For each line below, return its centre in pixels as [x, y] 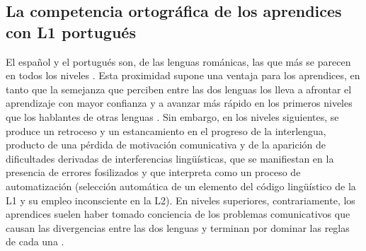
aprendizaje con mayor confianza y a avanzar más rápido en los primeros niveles [179, 103]
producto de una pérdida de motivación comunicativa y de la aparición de [166, 145]
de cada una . [35, 241]
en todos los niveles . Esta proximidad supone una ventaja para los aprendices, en [183, 75]
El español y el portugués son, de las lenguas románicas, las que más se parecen [178, 61]
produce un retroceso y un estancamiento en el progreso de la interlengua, [166, 130]
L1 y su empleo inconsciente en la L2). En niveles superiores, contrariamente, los [181, 200]
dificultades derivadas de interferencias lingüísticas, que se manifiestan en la [170, 158]
